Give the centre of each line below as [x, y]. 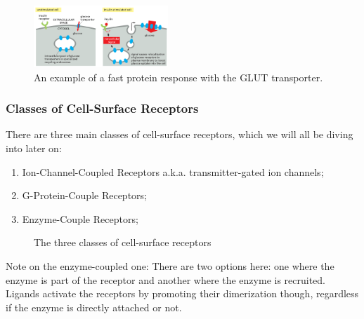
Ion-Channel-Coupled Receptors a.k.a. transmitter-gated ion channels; [173, 171]
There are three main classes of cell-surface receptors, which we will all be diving [180, 134]
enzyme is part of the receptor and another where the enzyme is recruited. [165, 279]
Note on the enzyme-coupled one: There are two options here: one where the [170, 266]
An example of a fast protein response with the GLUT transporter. [178, 77]
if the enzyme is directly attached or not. [94, 307]
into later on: [34, 148]
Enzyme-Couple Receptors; [80, 218]
